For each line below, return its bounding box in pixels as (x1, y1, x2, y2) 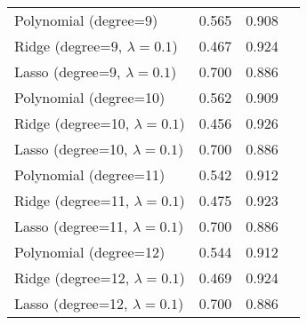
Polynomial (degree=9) (14, 10, 158, 30)
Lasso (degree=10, (14, 139, 128, 159)
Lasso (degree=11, (14, 216, 128, 236)
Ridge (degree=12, (14, 267, 130, 288)
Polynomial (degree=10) (14, 87, 166, 107)
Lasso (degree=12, (14, 293, 128, 313)
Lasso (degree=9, (14, 61, 121, 82)
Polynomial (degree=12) (14, 242, 166, 262)
